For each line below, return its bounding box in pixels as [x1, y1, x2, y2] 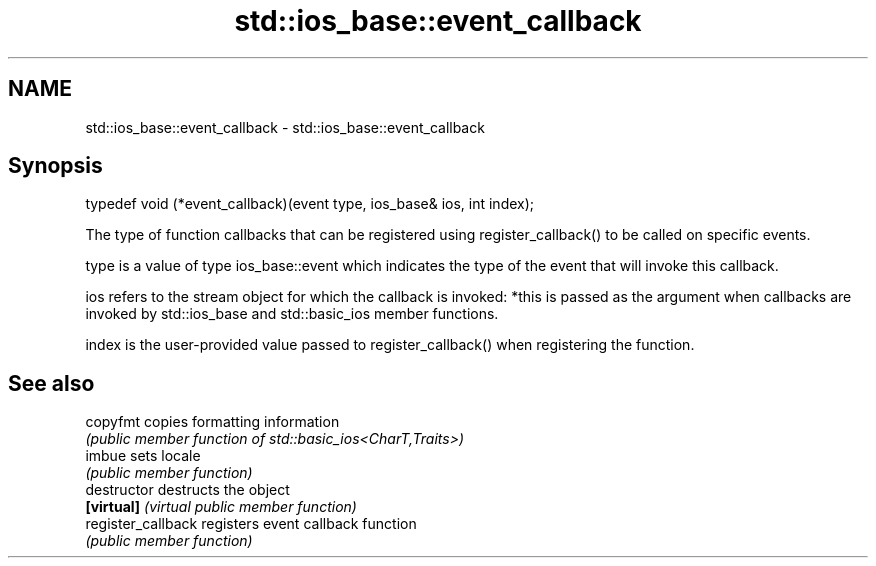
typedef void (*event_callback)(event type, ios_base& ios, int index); [85, 195, 535, 213]
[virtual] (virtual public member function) [85, 498, 357, 516]
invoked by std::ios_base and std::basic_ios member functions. [85, 305, 499, 323]
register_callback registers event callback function [85, 515, 417, 533]
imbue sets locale [85, 447, 201, 465]
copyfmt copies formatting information [85, 413, 340, 431]
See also [8, 370, 95, 396]
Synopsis [8, 153, 103, 179]
